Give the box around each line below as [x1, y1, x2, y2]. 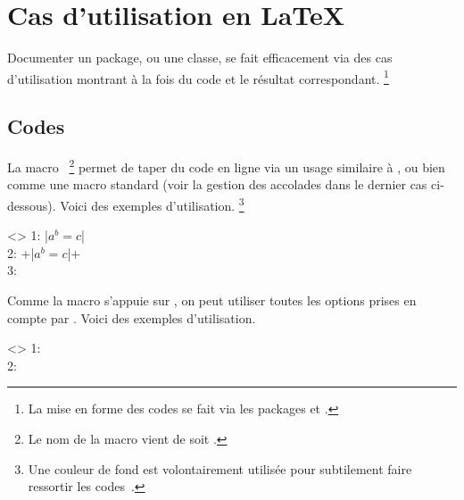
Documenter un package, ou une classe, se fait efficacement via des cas [7, 48, 393, 67]
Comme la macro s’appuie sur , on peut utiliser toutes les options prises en [7, 291, 417, 310]
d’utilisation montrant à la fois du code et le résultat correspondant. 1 [7, 66, 389, 87]
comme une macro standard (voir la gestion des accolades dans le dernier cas [7, 175, 427, 194]
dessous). [7, 196, 56, 214]
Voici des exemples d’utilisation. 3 [60, 194, 244, 214]
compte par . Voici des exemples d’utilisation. [7, 308, 256, 327]
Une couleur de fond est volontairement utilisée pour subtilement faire [28, 459, 412, 478]
